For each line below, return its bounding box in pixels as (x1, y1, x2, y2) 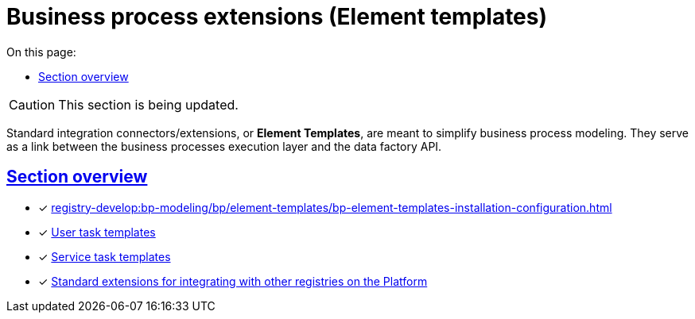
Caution (9, 96, 56, 113)
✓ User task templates (38, 225, 156, 239)
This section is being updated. (58, 96, 239, 113)
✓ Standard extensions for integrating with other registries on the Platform (38, 274, 428, 288)
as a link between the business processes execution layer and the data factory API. (6, 139, 442, 153)
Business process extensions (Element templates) (6, 3, 548, 30)
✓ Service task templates (38, 249, 171, 263)
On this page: (6, 44, 76, 59)
